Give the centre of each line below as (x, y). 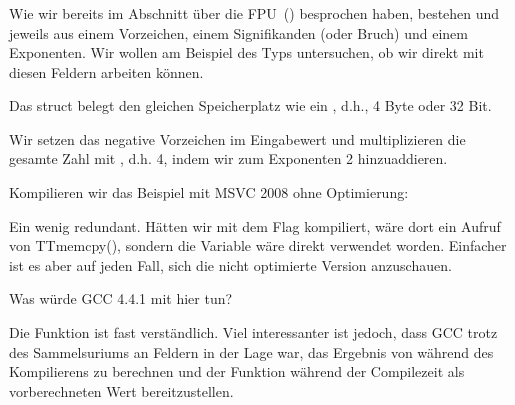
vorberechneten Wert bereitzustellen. (121, 390)
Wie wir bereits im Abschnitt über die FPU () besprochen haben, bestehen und (254, 12)
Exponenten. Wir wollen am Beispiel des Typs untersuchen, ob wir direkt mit (246, 52)
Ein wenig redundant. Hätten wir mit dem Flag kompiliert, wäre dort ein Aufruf (255, 225)
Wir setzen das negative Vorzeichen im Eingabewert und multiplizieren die (237, 138)
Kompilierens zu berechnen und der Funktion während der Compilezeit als (237, 371)
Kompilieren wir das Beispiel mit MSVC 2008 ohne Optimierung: (209, 192)
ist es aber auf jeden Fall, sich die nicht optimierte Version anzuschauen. (230, 264)
